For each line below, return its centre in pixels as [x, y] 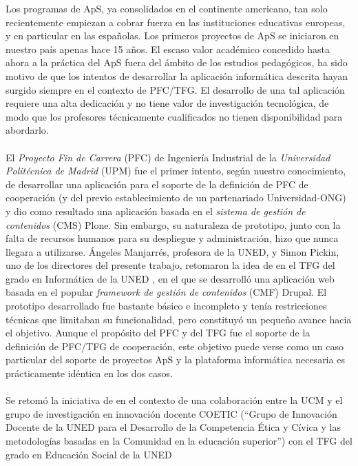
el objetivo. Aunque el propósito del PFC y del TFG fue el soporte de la [158, 333]
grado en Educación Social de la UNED [89, 454]
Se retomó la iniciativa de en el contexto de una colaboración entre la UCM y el [174, 400]
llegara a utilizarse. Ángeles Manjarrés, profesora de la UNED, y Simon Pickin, [172, 251]
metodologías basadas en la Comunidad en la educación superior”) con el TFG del [179, 440]
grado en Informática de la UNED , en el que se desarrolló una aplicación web [170, 278]
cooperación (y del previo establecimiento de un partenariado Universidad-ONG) [176, 197]
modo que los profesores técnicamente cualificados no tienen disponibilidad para [174, 116]
